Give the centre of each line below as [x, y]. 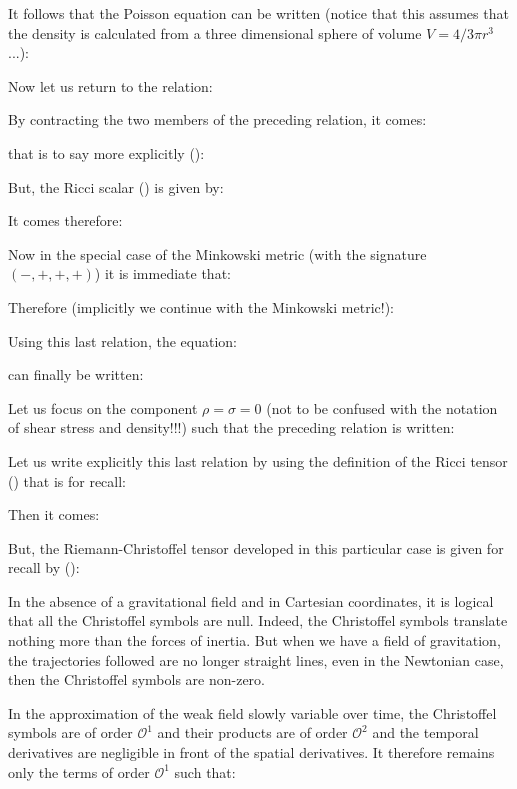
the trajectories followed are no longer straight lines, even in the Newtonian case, [256, 659]
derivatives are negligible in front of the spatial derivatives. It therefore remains [251, 752]
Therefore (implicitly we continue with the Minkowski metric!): [201, 306]
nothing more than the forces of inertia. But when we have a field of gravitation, [254, 640]
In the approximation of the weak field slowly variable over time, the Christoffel [252, 712]
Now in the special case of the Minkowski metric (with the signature [217, 253]
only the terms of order [79, 771]
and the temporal [425, 732]
